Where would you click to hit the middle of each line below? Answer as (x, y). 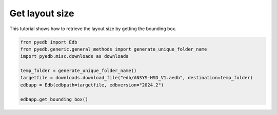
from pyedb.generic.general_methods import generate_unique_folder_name (114, 49)
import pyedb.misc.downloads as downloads (74, 56)
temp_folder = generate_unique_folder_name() (78, 71)
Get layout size (42, 13)
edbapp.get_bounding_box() (54, 99)
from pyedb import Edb (49, 42)
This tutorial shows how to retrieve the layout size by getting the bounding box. (93, 29)
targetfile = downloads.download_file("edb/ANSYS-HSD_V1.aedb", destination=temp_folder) (137, 78)
